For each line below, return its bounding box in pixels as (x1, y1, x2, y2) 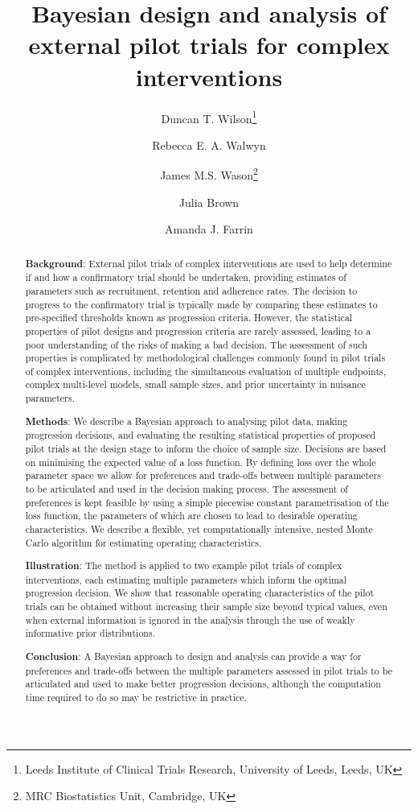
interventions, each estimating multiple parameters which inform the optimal (25, 572, 347, 586)
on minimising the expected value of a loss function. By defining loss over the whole (25, 455, 376, 468)
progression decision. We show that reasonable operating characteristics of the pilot (25, 586, 375, 600)
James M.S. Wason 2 (160, 164, 258, 183)
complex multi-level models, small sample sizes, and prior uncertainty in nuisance (25, 378, 366, 391)
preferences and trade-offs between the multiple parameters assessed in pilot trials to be (25, 663, 392, 677)
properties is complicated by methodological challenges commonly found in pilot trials (25, 351, 386, 365)
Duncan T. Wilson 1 (161, 107, 257, 126)
